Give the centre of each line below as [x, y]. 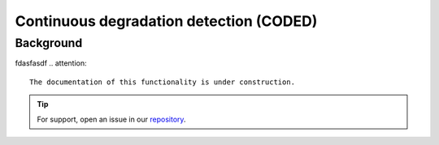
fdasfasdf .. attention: [51, 63]
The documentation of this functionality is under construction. [163, 82]
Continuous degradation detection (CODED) [166, 21]
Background [49, 43]
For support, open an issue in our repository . [111, 119]
